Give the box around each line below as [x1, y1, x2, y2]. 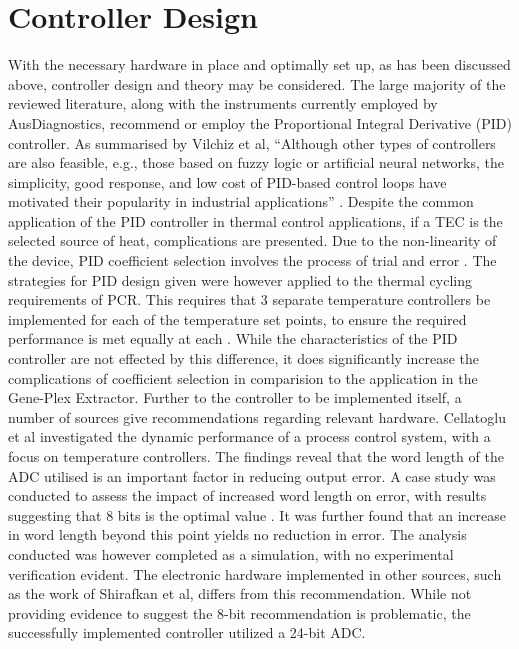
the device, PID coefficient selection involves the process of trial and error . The [8, 250, 497, 271]
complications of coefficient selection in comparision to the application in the [8, 367, 478, 388]
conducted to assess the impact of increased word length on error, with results [8, 485, 487, 506]
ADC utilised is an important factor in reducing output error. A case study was [8, 465, 496, 486]
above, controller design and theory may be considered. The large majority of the [8, 73, 506, 94]
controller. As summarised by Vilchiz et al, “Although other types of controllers [8, 132, 496, 153]
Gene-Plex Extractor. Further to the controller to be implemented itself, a [8, 387, 462, 408]
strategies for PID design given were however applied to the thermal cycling [8, 269, 472, 290]
